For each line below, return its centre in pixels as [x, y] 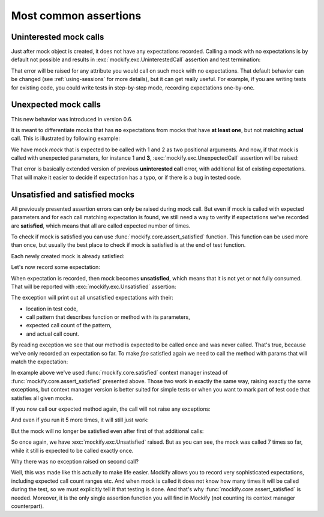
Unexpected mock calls [56, 105]
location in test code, [52, 309]
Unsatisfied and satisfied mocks [73, 194]
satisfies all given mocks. [42, 398]
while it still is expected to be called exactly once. [72, 450]
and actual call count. [52, 334]
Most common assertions [76, 16]
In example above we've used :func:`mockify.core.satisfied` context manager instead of [119, 373]
